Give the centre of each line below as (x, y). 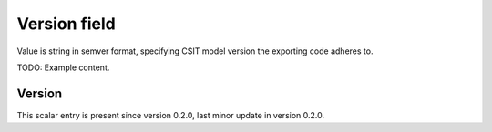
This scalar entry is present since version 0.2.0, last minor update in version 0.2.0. (171, 115)
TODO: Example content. (63, 67)
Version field (66, 24)
